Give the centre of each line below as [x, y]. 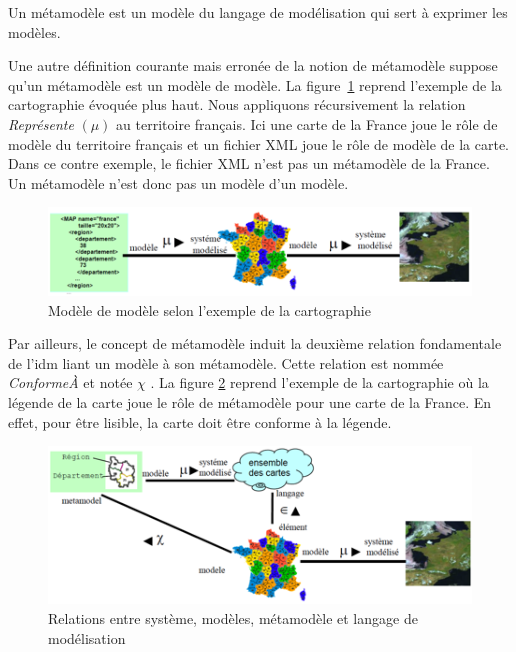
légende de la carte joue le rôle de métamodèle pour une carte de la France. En [250, 402]
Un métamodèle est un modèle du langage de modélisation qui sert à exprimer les [258, 12]
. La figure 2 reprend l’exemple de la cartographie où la [319, 382]
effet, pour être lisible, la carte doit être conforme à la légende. [200, 421]
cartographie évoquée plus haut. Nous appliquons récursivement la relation [237, 104]
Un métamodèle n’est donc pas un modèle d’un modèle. [178, 182]
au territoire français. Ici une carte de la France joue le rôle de [307, 123]
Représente [41, 123]
